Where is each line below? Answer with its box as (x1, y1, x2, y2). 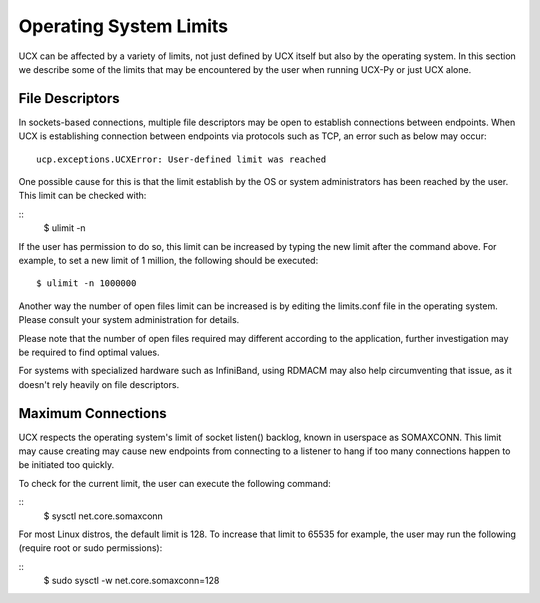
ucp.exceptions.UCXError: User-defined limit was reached (36, 153, 327, 165)
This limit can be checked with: (18, 190, 147, 202)
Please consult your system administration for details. (18, 314, 240, 326)
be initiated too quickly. (18, 459, 115, 471)
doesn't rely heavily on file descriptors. (18, 378, 180, 390)
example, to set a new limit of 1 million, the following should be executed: (18, 254, 319, 266)
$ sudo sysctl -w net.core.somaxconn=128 (43, 575, 220, 587)
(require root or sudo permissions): (18, 542, 163, 554)
